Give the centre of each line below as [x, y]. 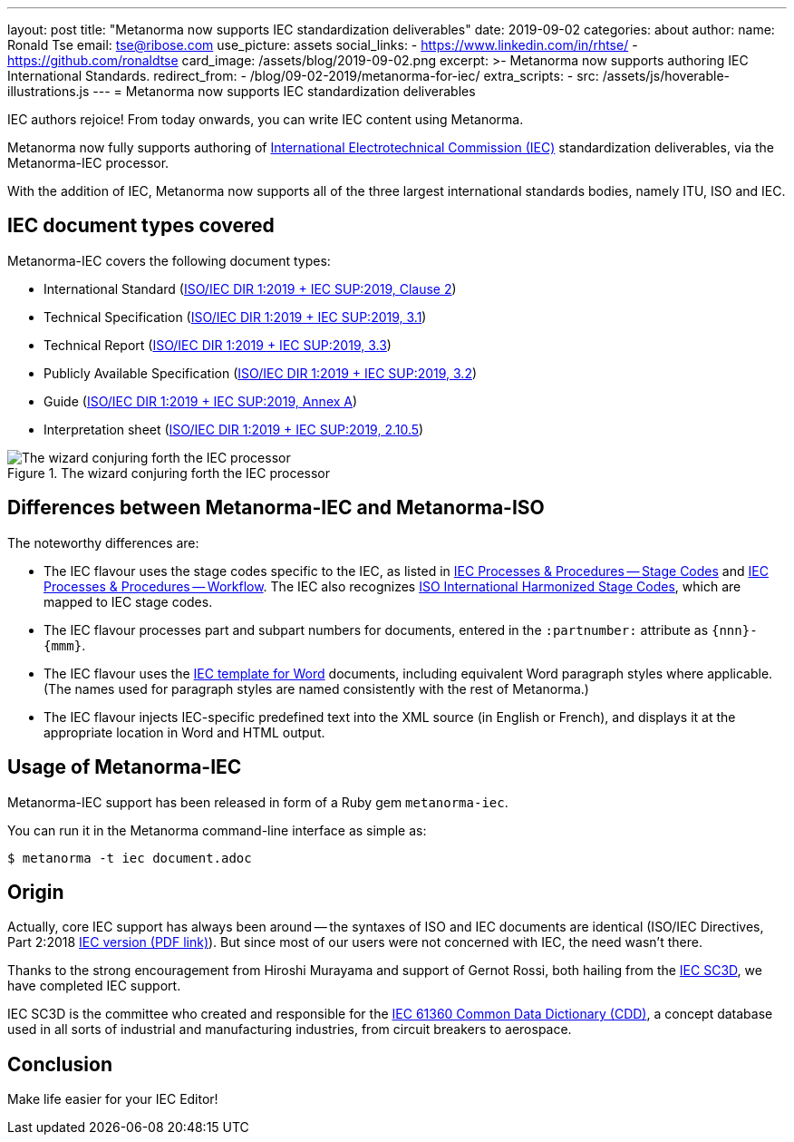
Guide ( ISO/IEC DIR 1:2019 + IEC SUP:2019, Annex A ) [201, 401]
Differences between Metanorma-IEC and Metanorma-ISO [276, 508]
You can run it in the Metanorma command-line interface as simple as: [217, 830]
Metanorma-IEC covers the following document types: [169, 260]
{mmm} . [65, 645]
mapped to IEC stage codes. [128, 601]
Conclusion [60, 1064]
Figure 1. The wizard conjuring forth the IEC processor [169, 473]
